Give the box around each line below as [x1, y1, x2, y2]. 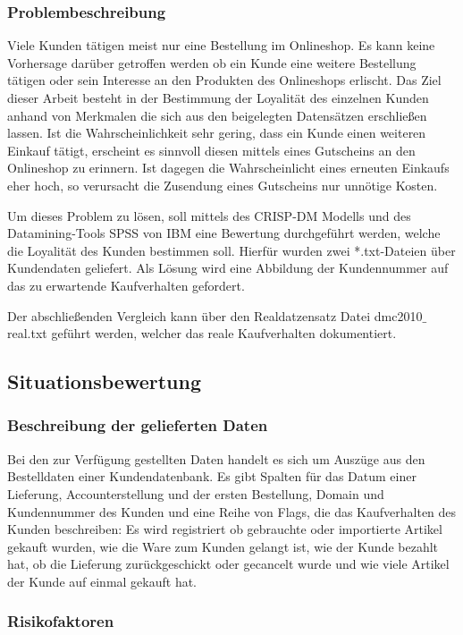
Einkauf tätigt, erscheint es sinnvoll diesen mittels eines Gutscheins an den [7, 140, 416, 159]
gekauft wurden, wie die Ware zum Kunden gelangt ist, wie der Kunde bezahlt [7, 537, 439, 555]
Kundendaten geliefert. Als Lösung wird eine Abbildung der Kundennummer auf [7, 258, 449, 277]
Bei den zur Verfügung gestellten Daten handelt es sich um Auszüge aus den [7, 449, 425, 468]
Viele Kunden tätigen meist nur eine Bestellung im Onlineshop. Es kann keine [7, 36, 435, 55]
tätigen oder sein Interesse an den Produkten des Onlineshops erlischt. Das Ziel [7, 71, 442, 89]
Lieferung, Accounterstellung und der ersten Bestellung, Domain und [7, 484, 384, 503]
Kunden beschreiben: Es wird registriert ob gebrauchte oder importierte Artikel [7, 520, 442, 538]
